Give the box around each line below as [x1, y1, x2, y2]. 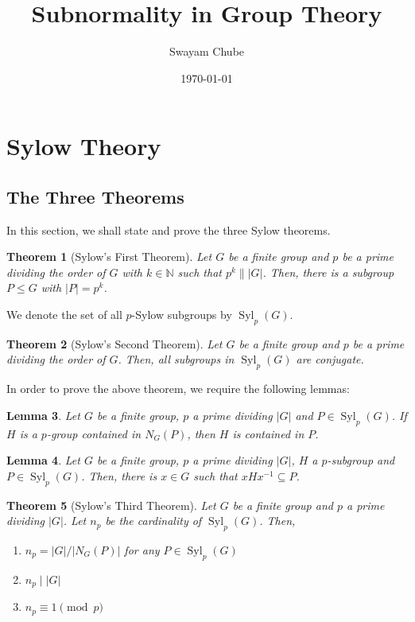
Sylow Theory [6, 130, 161, 162]
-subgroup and [327, 452, 395, 468]
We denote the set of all [6, 306, 122, 323]
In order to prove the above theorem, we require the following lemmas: [6, 380, 350, 397]
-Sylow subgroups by [131, 306, 232, 323]
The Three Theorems [6, 184, 184, 208]
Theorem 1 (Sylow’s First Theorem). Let [6, 248, 212, 265]
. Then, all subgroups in [118, 351, 235, 367]
